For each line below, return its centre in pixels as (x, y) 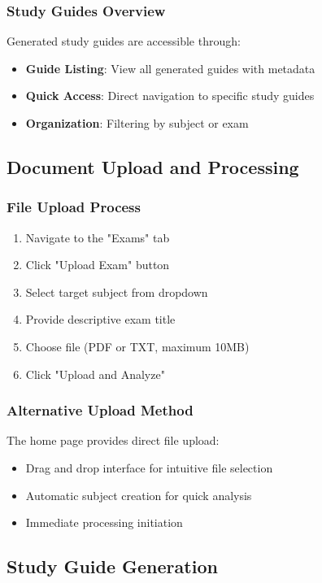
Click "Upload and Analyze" (95, 374)
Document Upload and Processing (153, 166)
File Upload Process (74, 207)
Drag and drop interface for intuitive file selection (149, 467)
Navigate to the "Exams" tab (98, 237)
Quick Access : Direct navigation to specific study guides (170, 96)
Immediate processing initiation (104, 522)
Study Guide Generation (112, 566)
